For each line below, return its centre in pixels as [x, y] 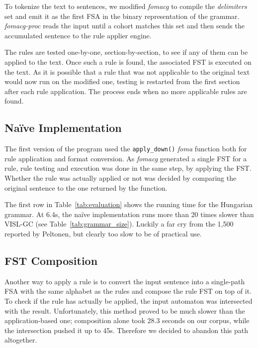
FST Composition [51, 260]
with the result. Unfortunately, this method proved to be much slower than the [125, 310]
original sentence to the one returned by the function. [86, 187]
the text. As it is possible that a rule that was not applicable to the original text [127, 71]
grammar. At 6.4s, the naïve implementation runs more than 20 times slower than [129, 214]
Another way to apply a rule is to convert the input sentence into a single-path [125, 281]
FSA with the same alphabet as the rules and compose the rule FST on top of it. [128, 291]
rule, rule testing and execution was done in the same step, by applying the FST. [128, 168]
